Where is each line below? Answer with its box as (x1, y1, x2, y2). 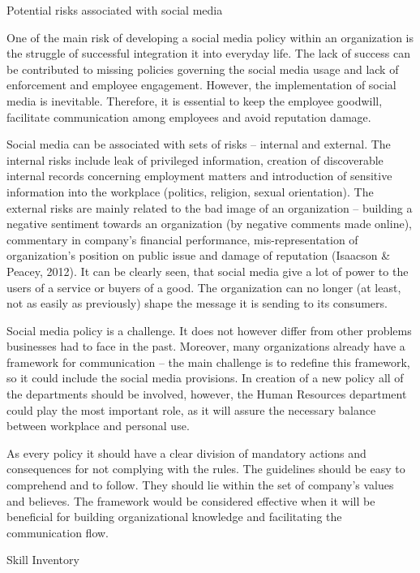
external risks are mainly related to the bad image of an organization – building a (6, 199, 413, 216)
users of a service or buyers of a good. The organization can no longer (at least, (6, 278, 401, 295)
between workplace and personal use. (6, 417, 190, 434)
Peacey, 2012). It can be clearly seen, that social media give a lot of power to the (6, 262, 409, 279)
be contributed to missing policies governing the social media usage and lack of (6, 60, 399, 77)
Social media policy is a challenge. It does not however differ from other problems (6, 321, 412, 338)
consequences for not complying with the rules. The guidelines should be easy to (6, 460, 405, 477)
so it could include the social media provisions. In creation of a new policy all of (6, 369, 404, 386)
